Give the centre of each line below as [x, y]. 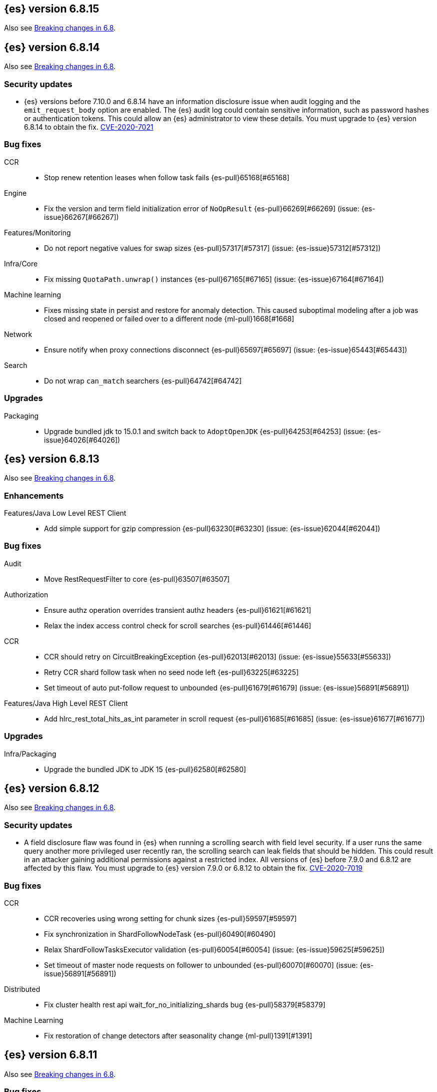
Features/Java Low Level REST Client [65, 513]
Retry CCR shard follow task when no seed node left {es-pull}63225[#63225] [171, 672]
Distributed [22, 989]
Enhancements [34, 495]
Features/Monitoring [37, 232]
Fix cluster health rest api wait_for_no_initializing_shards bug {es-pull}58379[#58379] [185, 1004]
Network [18, 334]
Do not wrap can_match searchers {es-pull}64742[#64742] [143, 381]
